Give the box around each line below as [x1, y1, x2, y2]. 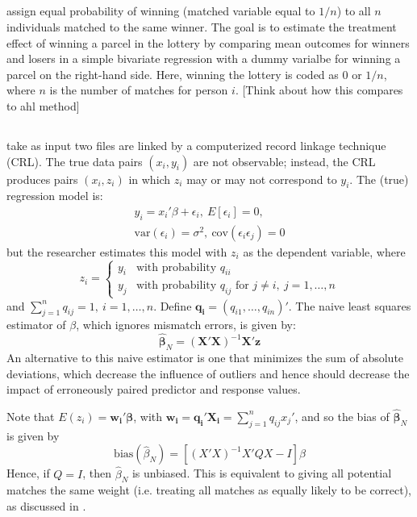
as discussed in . [6, 497, 86, 514]
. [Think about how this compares [235, 81, 403, 98]
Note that [6, 407, 55, 424]
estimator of [6, 316, 66, 333]
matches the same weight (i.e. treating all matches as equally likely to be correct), [6, 482, 412, 498]
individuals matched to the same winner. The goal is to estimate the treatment [6, 18, 397, 35]
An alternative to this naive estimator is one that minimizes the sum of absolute [6, 348, 404, 365]
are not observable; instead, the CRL [193, 152, 376, 169]
